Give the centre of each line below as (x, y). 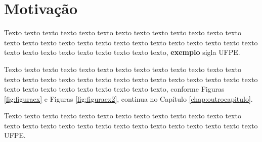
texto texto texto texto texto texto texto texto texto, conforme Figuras (114, 89)
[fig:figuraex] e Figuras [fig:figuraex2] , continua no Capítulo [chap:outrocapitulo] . (128, 98)
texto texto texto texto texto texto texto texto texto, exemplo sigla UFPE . (122, 52)
